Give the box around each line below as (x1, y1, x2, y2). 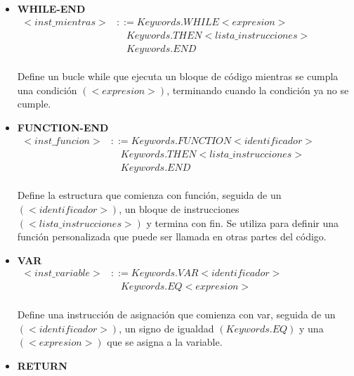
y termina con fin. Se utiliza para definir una (146, 215, 339, 230)
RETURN (17, 358, 67, 372)
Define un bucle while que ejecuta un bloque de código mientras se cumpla (17, 69, 339, 84)
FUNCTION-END (17, 120, 109, 135)
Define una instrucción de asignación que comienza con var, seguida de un (17, 306, 336, 321)
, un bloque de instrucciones (119, 201, 240, 216)
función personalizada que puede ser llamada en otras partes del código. (17, 229, 327, 244)
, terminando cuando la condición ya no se (166, 82, 349, 97)
